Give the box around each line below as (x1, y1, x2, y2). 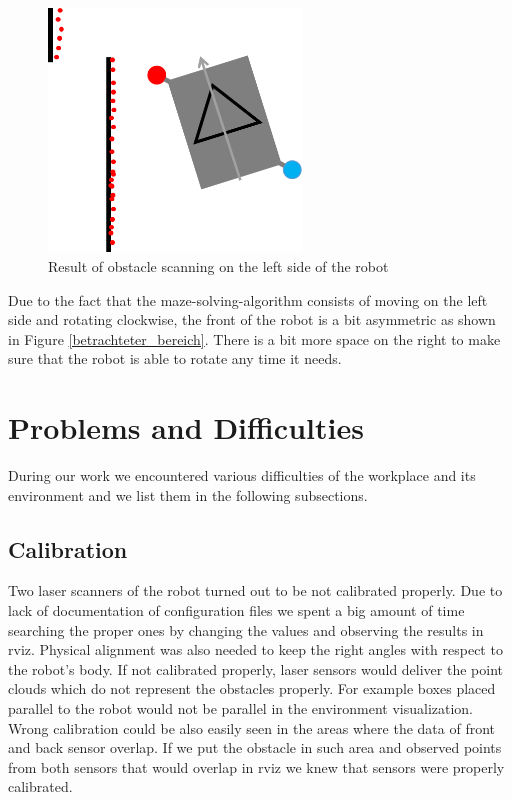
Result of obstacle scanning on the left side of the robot (48, 255, 389, 276)
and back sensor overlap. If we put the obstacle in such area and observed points (8, 737, 502, 758)
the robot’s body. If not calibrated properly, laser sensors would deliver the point (8, 658, 503, 679)
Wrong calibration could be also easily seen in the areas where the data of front (8, 717, 496, 738)
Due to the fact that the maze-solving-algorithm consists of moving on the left (8, 289, 488, 310)
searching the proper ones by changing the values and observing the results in (8, 619, 484, 640)
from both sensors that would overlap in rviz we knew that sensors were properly (8, 756, 505, 777)
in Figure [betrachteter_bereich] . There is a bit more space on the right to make (8, 328, 501, 349)
